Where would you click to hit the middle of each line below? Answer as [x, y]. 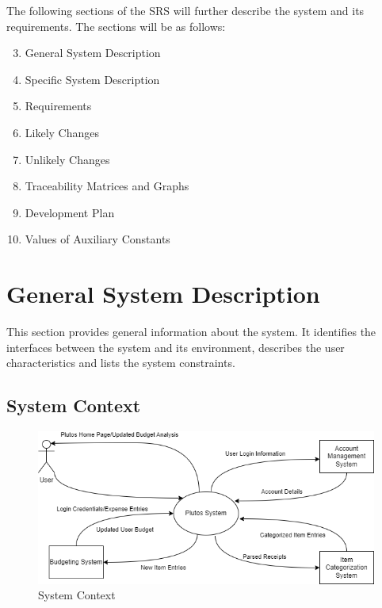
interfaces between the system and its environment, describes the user [176, 347]
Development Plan [70, 212]
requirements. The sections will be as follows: [116, 26]
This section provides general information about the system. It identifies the [191, 332]
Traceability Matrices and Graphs [107, 186]
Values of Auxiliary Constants [97, 239]
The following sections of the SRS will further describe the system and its [185, 10]
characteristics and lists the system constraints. [121, 363]
